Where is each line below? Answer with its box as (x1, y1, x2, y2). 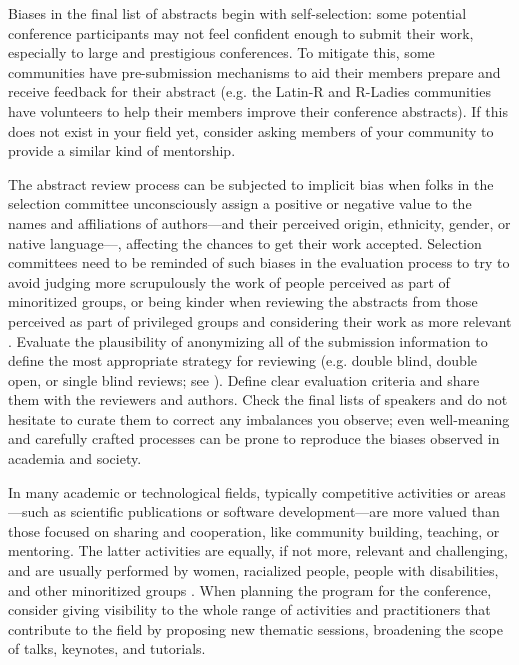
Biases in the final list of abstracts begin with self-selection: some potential (8, 3, 467, 23)
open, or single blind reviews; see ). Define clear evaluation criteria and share (8, 369, 480, 390)
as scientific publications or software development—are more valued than (53, 501, 500, 522)
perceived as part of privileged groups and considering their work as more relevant (8, 310, 512, 331)
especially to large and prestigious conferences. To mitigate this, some (8, 42, 435, 63)
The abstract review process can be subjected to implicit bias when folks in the (8, 173, 494, 194)
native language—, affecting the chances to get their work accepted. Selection (8, 232, 482, 253)
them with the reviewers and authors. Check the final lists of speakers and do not (8, 389, 508, 410)
